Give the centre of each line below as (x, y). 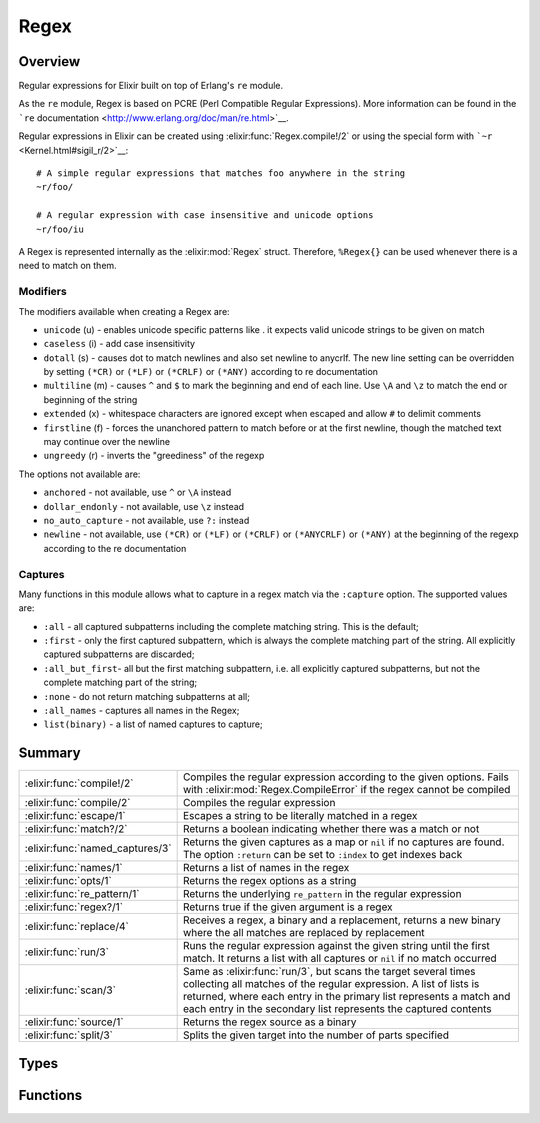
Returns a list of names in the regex (266, 868)
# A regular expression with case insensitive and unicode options (205, 215)
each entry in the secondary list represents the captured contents (337, 1009)
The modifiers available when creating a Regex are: (124, 311)
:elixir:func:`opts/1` (68, 881)
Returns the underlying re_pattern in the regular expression (322, 894)
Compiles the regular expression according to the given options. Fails (345, 777)
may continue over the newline (106, 442)
